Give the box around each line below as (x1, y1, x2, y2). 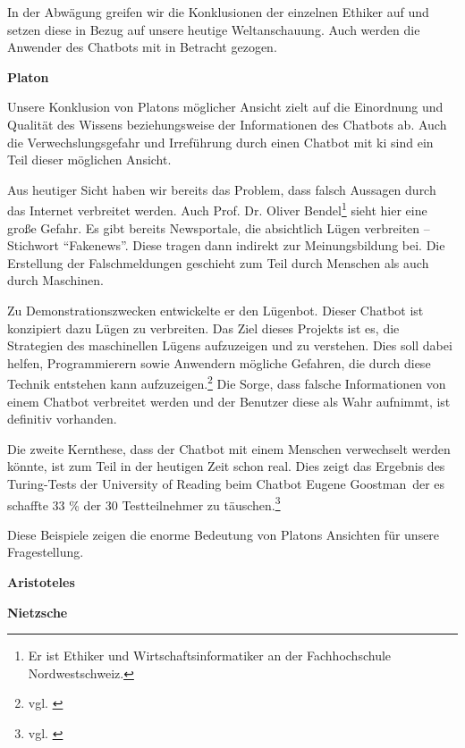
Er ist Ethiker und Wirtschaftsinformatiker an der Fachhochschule (28, 646, 392, 665)
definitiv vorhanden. (7, 409, 117, 428)
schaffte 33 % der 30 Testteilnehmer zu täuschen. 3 (7, 492, 281, 514)
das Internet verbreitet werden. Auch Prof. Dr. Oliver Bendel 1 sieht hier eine (7, 198, 427, 219)
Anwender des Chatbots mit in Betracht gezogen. (7, 38, 277, 56)
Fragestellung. (7, 542, 84, 561)
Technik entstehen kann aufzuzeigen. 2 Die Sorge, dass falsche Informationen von (7, 372, 446, 392)
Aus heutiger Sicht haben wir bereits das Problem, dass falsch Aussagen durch (7, 180, 436, 198)
